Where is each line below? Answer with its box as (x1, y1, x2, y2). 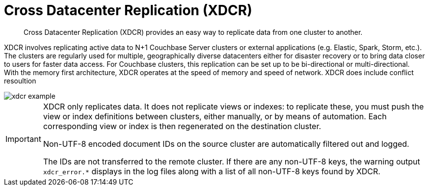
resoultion (4, 76, 36, 85)
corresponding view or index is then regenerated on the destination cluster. (43, 121, 322, 131)
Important (5, 134, 41, 144)
